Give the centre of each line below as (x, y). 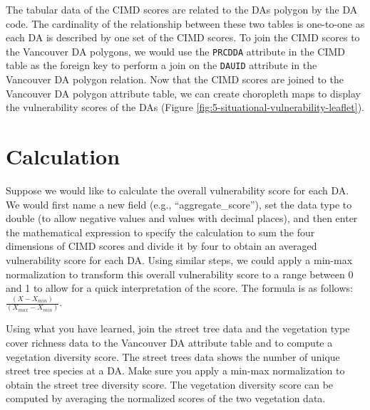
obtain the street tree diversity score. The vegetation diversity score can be (170, 384)
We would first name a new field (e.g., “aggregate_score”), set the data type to (179, 204)
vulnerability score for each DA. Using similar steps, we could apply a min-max (179, 259)
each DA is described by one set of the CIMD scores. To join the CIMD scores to (183, 37)
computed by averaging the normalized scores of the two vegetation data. (166, 398)
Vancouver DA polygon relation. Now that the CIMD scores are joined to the (175, 79)
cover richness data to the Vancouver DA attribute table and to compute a (169, 342)
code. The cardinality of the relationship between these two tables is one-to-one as (185, 23)
